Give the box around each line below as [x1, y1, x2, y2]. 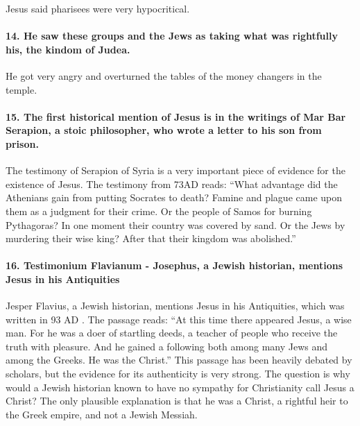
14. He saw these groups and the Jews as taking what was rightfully [6, 28, 338, 43]
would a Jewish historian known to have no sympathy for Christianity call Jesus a [6, 380, 354, 394]
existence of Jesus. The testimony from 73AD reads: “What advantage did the [6, 176, 338, 191]
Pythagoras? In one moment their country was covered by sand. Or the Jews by [6, 217, 345, 232]
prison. [6, 136, 39, 151]
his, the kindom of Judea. [6, 42, 130, 56]
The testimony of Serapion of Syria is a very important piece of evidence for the [6, 163, 345, 178]
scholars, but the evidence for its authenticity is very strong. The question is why [6, 366, 350, 381]
